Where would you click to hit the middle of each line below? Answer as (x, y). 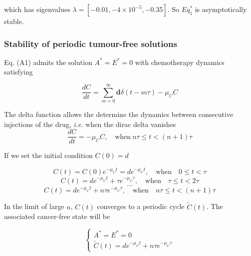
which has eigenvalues (37, 9)
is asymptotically (221, 9)
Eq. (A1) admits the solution (48, 62)
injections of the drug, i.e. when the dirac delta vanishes (90, 124)
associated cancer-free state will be (57, 216)
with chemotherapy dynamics (180, 62)
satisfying (18, 72)
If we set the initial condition (48, 155)
